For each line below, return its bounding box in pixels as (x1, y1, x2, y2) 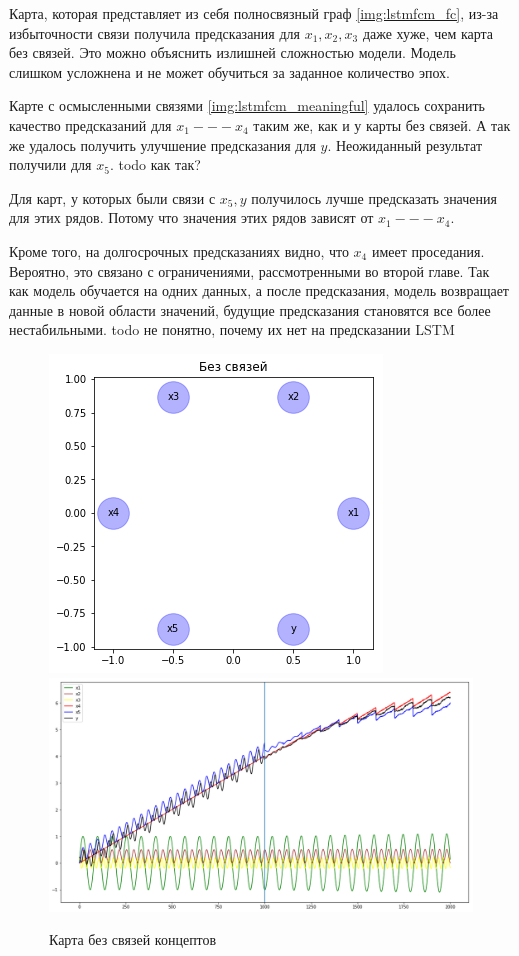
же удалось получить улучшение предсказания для (9, 134, 316, 155)
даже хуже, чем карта (362, 22, 494, 43)
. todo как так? (109, 154, 201, 175)
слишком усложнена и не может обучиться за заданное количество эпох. (9, 61, 450, 82)
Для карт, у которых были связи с (9, 187, 216, 208)
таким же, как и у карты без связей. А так (253, 114, 511, 135)
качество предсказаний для (9, 114, 172, 135)
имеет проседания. (371, 240, 485, 261)
